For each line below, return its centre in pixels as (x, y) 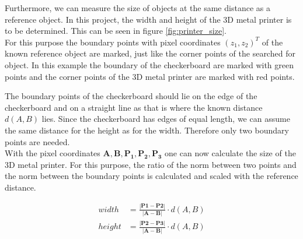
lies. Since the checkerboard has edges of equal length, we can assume (166, 119)
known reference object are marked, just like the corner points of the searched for (150, 53)
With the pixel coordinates (53, 153)
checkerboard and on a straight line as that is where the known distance (134, 107)
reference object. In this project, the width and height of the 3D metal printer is (148, 19)
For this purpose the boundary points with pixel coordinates (113, 42)
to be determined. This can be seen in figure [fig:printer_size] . (116, 31)
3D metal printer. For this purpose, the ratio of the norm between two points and (151, 164)
